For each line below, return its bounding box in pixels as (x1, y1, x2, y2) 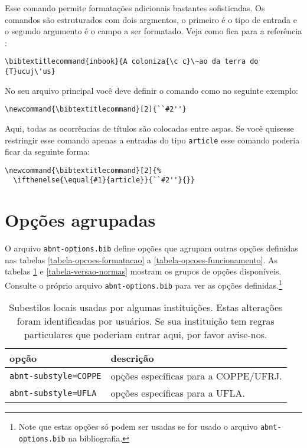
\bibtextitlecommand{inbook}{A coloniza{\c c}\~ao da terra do (5, 57, 259, 66)
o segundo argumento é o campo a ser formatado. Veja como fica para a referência (5, 25, 302, 37)
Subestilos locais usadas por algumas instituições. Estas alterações (9, 300, 283, 315)
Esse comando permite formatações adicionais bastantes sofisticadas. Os (5, 2, 265, 14)
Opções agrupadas (5, 208, 156, 232)
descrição (110, 351, 154, 365)
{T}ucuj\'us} (5, 67, 55, 76)
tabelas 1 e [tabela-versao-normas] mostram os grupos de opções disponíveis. (5, 265, 282, 277)
